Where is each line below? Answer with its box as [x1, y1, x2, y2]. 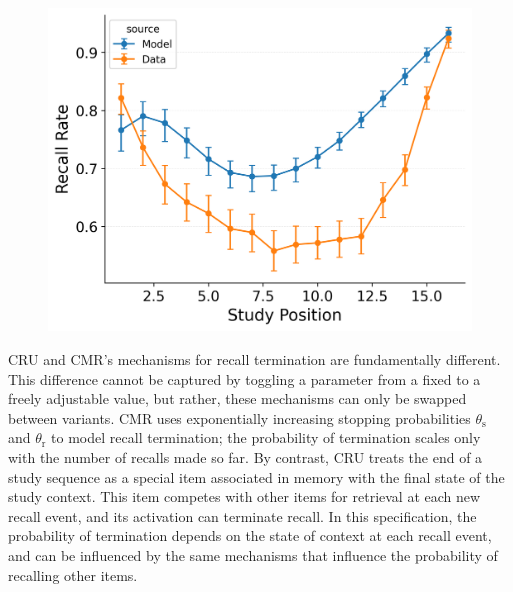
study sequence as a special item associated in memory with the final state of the [8, 466, 505, 487]
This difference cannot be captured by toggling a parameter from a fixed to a [8, 368, 481, 389]
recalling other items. [8, 564, 138, 585]
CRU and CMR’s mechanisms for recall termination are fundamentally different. [8, 348, 501, 369]
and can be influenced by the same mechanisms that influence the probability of [8, 544, 498, 565]
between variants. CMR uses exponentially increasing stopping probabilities [8, 407, 471, 428]
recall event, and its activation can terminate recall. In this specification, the [8, 505, 477, 526]
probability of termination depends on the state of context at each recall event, [8, 525, 492, 546]
